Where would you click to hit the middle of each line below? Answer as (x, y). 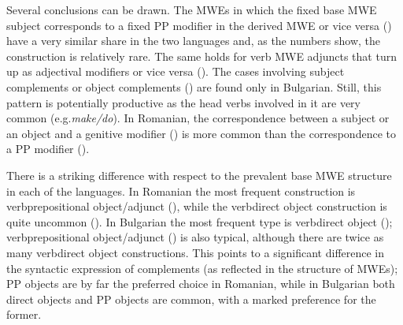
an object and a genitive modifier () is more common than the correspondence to (201, 133)
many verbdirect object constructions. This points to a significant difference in (196, 252)
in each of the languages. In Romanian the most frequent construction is (181, 191)
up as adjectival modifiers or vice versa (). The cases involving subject (176, 71)
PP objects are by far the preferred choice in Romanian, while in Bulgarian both (201, 284)
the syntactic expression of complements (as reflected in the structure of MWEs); (202, 268)
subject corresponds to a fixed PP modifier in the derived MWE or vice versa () (199, 25)
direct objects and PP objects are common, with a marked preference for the (191, 299)
